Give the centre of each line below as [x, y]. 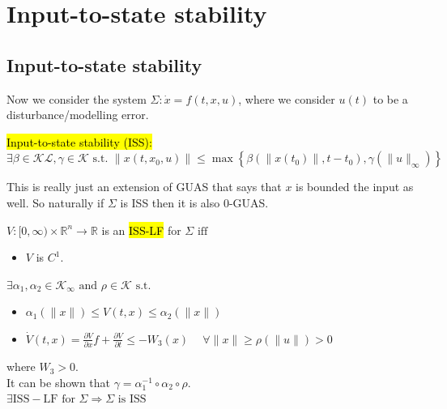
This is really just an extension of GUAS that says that [144, 187]
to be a [390, 98]
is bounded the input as [355, 187]
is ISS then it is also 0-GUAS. [194, 202]
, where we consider [287, 98]
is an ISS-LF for [141, 230]
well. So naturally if [55, 202]
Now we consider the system [77, 98]
